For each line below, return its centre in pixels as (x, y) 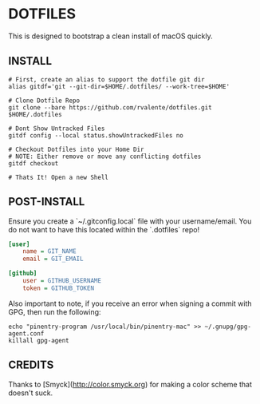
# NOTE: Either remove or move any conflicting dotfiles (105, 156)
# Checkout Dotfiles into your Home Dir (77, 149)
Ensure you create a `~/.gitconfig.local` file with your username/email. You (130, 221)
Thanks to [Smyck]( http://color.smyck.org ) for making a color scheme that (130, 384)
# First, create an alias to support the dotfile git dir (106, 79)
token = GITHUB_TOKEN (58, 288)
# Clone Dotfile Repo (44, 101)
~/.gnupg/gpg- (228, 327)
